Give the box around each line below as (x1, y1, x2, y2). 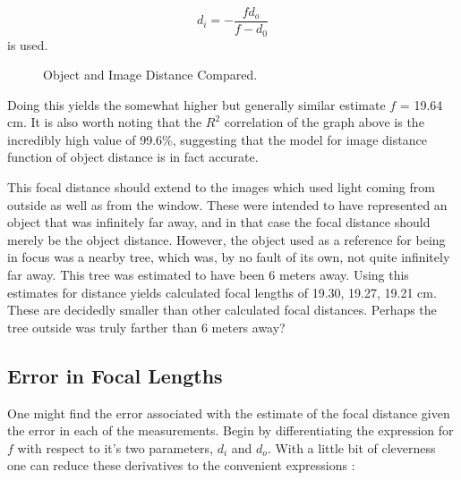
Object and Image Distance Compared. (43, 65, 258, 84)
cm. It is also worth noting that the (7, 113, 202, 131)
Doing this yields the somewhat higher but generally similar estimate (7, 95, 386, 114)
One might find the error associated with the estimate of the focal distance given (7, 403, 450, 422)
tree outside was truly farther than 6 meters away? (7, 317, 286, 336)
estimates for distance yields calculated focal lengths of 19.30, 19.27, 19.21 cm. (7, 282, 437, 301)
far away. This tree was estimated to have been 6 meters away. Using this (7, 265, 409, 284)
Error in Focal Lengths (7, 361, 223, 389)
